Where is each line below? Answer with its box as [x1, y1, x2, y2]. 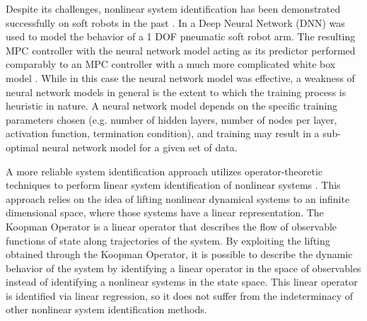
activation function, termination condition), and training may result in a [6, 126, 320, 141]
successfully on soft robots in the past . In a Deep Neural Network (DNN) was [6, 15, 345, 30]
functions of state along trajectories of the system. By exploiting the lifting [6, 233, 330, 247]
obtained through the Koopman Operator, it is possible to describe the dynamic [6, 247, 353, 262]
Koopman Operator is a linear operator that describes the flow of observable [6, 218, 337, 233]
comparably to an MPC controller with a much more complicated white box [6, 57, 336, 71]
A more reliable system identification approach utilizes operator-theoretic [6, 163, 323, 178]
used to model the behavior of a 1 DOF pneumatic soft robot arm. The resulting [6, 29, 356, 44]
